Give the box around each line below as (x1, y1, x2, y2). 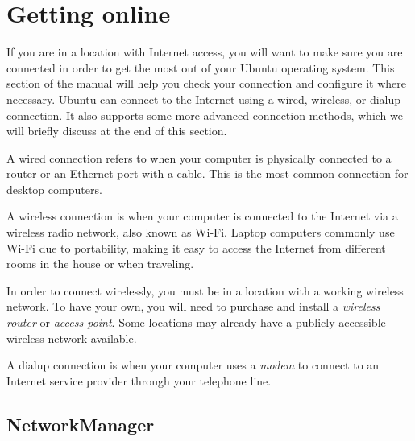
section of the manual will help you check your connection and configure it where (6, 75, 407, 92)
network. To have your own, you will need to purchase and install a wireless (6, 298, 380, 315)
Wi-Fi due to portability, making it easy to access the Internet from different (6, 239, 386, 256)
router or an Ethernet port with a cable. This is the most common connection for (6, 165, 409, 182)
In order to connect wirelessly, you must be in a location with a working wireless (6, 282, 404, 299)
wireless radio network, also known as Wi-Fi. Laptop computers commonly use (6, 224, 395, 241)
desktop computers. (6, 180, 102, 197)
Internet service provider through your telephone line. (6, 372, 272, 389)
